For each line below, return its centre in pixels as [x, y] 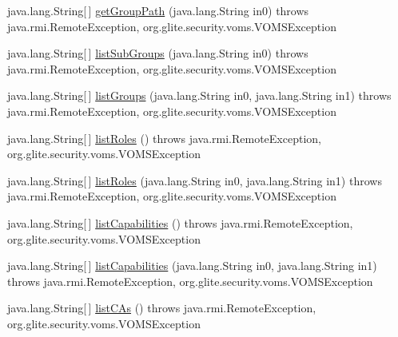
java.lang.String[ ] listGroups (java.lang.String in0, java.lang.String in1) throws [199, 95]
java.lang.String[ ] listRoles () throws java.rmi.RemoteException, [164, 138]
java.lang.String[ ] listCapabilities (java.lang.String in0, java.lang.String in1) [192, 266]
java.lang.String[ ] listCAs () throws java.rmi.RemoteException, [162, 308]
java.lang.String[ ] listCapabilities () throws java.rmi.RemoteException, [180, 222]
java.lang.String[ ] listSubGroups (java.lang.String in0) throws [158, 53]
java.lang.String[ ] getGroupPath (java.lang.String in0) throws [158, 10]
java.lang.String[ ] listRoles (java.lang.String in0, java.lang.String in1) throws [195, 180]
